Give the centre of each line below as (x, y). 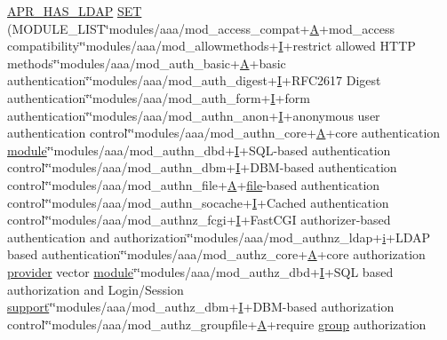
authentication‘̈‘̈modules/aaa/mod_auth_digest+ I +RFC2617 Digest (194, 80)
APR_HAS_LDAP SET (75, 11)
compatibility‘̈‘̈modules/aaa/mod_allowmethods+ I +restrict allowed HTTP (212, 46)
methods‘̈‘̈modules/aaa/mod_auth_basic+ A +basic (147, 63)
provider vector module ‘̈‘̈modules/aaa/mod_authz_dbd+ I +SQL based (200, 271)
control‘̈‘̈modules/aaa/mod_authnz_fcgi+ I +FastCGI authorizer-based (199, 220)
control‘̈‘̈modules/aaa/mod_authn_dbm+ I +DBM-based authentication (202, 167)
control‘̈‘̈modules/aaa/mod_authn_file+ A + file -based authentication (194, 184)
